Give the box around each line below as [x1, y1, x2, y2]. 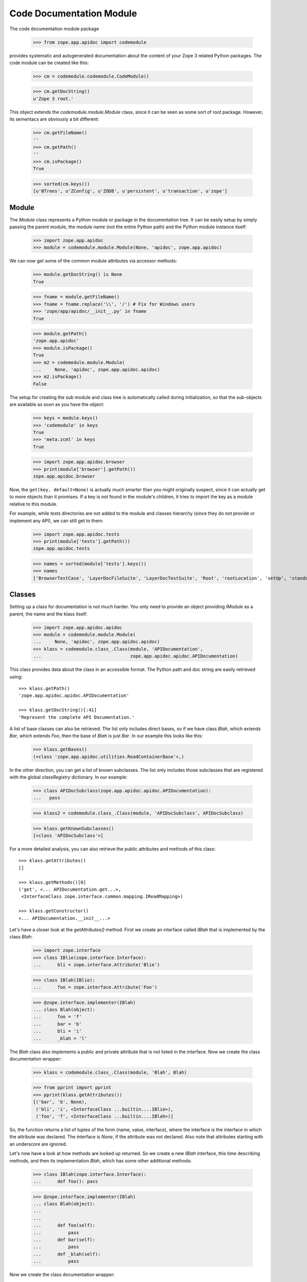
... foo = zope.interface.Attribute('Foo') [33, 985, 158, 990]
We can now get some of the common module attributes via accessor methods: [9, 258, 178, 264]
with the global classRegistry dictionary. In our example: [9, 774, 128, 780]
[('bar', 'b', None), [33, 1099, 87, 1105]
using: [9, 673, 23, 679]
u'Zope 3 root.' [33, 95, 74, 102]
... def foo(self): [33, 1223, 96, 1228]
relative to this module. [9, 500, 58, 507]
